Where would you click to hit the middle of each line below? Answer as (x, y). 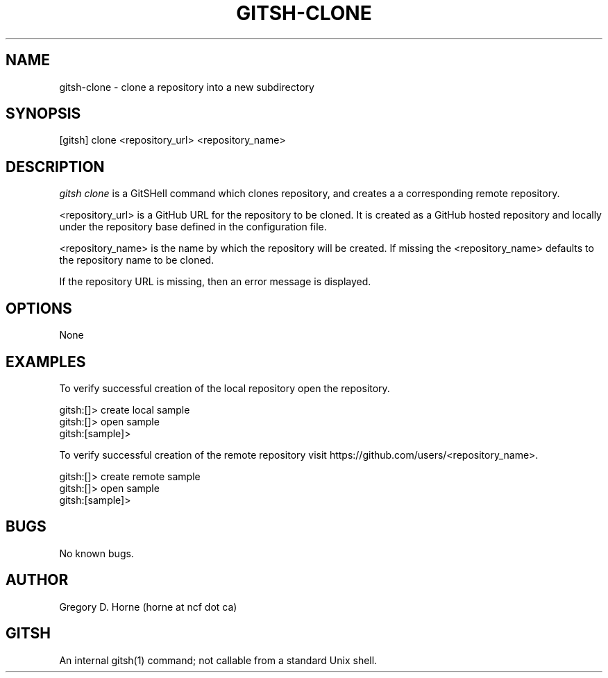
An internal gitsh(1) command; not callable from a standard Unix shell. (218, 660)
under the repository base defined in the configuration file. (193, 227)
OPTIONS (39, 308)
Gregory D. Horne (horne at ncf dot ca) (148, 607)
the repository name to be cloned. (137, 260)
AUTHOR (37, 580)
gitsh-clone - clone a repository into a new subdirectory (187, 87)
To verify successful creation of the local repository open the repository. (225, 388)
